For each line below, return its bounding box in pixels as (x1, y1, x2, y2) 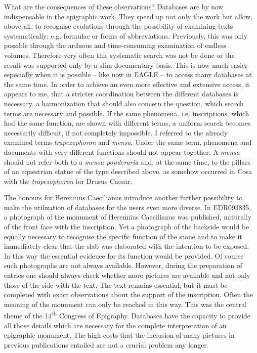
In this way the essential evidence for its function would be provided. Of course (4, 250, 244, 261)
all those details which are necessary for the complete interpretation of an (4, 320, 227, 330)
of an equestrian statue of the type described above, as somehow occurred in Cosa (4, 166, 252, 176)
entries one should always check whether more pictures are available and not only (4, 270, 251, 280)
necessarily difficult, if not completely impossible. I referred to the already (4, 127, 228, 137)
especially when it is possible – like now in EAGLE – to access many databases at (4, 69, 252, 80)
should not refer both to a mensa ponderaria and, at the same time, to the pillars (4, 156, 251, 167)
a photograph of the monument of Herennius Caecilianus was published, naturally (4, 212, 252, 222)
